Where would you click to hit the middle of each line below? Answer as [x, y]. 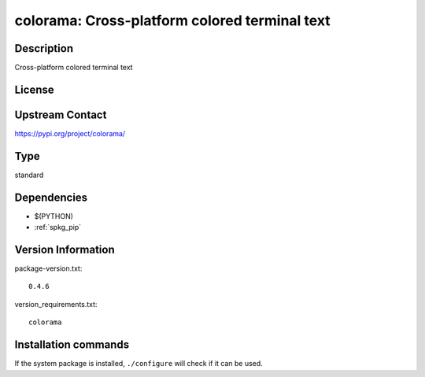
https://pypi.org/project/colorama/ [70, 133]
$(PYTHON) [54, 216]
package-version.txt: [48, 268]
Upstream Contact [61, 115]
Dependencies [51, 197]
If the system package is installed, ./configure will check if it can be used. [139, 364]
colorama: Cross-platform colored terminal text [172, 20]
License [34, 89]
